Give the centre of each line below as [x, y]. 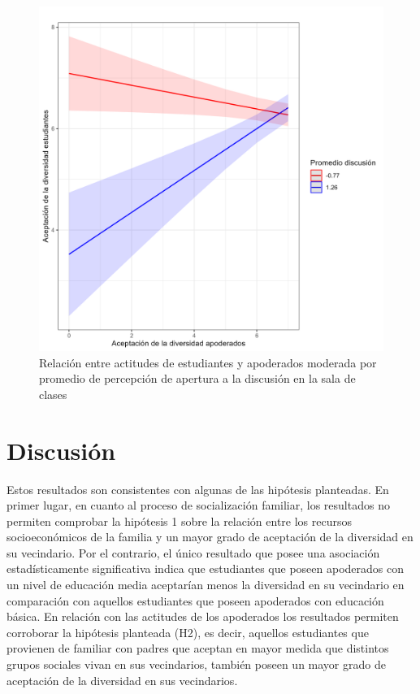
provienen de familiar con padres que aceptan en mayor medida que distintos [198, 648]
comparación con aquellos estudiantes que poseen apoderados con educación [195, 600]
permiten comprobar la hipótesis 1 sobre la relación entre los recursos [180, 520]
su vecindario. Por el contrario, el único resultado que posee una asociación [193, 552]
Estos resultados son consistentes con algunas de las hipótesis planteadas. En [198, 489]
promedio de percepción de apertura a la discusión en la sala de [197, 378]
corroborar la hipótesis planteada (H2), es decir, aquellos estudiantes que [188, 632]
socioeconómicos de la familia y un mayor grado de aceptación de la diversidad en [210, 537]
